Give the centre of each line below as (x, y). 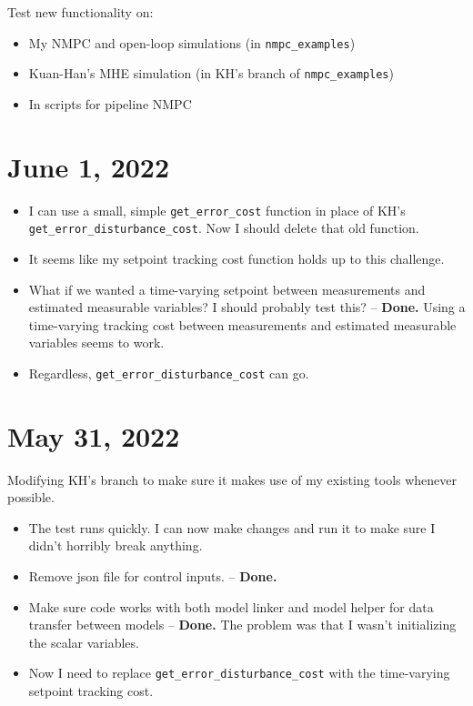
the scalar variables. (84, 642)
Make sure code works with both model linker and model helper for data (231, 606)
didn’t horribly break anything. (116, 545)
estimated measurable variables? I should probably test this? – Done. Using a (247, 307)
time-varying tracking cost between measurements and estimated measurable (242, 324)
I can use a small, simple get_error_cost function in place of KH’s (217, 210)
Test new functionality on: (81, 12)
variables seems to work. (96, 343)
